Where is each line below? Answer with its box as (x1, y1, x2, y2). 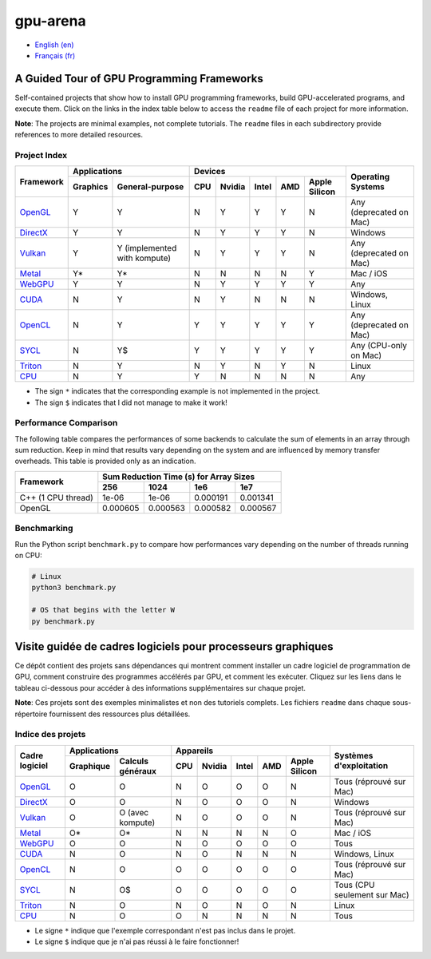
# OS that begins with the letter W (31, 605, 176, 615)
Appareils (176, 745, 214, 756)
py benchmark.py (31, 616, 96, 626)
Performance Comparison (14, 418, 118, 429)
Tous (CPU (334, 879, 375, 890)
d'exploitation (334, 760, 389, 771)
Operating (350, 171, 390, 182)
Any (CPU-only (350, 340, 407, 351)
